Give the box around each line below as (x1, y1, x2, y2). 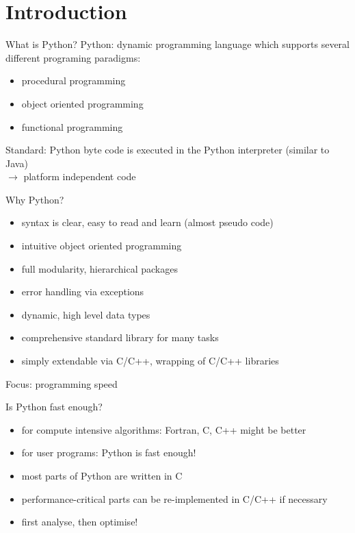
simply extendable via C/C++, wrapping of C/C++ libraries (21, 354, 279, 368)
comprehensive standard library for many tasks (21, 330, 219, 345)
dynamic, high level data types (21, 307, 150, 321)
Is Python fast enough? (5, 399, 103, 414)
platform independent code (23, 169, 136, 184)
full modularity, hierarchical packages (21, 261, 178, 275)
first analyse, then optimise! (21, 515, 138, 529)
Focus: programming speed (5, 376, 118, 391)
